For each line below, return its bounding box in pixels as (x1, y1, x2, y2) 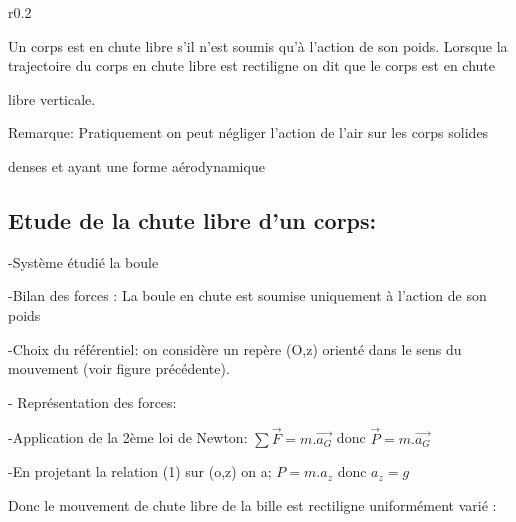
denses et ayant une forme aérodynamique (8, 155, 265, 176)
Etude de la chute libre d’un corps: (8, 204, 377, 235)
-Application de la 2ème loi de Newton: (8, 427, 248, 448)
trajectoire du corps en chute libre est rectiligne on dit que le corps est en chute (8, 55, 495, 76)
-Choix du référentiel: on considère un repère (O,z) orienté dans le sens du (8, 338, 462, 359)
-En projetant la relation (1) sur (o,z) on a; (8, 461, 272, 482)
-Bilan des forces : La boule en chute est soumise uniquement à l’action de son (8, 285, 487, 306)
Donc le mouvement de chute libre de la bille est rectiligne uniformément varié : (8, 494, 497, 515)
